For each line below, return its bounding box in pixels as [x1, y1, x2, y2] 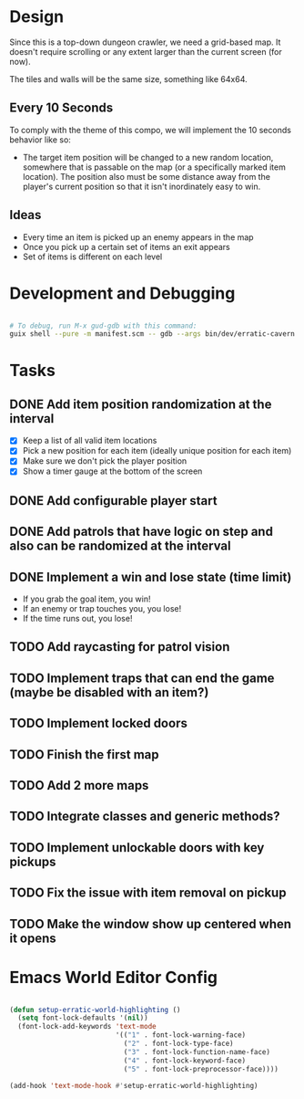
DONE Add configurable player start [9, 493, 218, 508]
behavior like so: [9, 134, 71, 145]
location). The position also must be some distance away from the [22, 171, 271, 182]
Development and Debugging [9, 283, 236, 303]
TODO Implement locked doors [9, 716, 188, 731]
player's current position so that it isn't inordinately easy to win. [22, 181, 261, 192]
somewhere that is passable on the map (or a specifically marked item [22, 162, 287, 173]
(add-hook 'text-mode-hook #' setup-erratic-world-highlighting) [9, 1081, 258, 1090]
